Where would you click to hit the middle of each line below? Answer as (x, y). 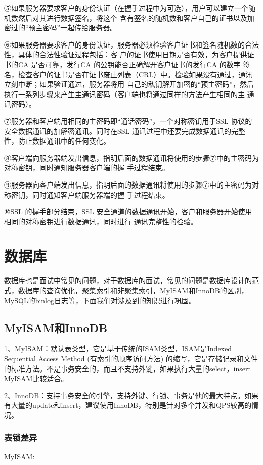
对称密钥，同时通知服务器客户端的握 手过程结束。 (87, 168)
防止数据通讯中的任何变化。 (64, 141)
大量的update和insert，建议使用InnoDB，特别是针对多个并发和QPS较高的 (131, 405)
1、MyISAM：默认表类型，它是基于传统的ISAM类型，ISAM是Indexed (118, 348)
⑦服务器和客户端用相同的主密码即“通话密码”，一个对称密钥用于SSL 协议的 (128, 121)
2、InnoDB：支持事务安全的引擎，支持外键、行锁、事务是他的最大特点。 (124, 395)
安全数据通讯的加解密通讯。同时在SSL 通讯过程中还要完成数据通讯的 (118, 131)
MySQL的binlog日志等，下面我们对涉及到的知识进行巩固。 (100, 300)
